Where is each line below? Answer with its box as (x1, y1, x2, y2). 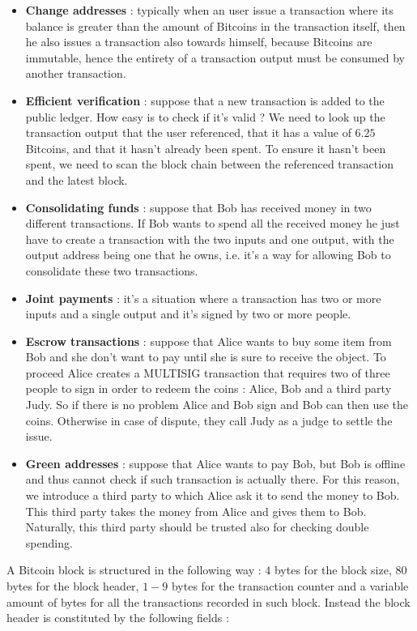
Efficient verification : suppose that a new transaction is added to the (25, 92, 385, 109)
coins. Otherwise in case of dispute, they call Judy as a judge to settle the (25, 411, 393, 428)
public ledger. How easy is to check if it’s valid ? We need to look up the (25, 108, 385, 125)
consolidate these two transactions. (25, 262, 198, 279)
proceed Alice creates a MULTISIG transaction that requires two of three (25, 364, 390, 381)
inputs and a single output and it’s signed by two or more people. (25, 305, 351, 322)
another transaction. (25, 65, 126, 82)
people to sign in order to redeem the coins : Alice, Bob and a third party (25, 380, 392, 397)
